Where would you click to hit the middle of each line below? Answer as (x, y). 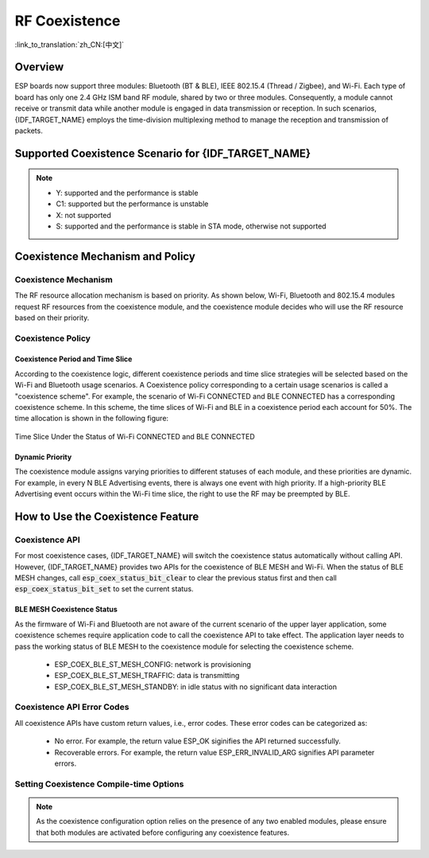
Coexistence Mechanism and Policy (105, 256)
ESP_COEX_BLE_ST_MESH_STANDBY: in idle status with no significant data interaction (196, 686)
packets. (29, 131)
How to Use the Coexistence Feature (107, 516)
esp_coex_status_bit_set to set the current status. (104, 589)
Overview (39, 67)
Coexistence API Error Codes (72, 707)
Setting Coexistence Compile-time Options (99, 784)
